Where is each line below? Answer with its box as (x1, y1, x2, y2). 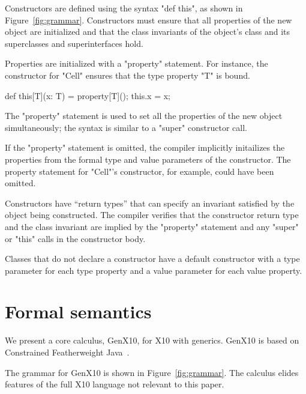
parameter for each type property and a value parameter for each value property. (5, 264, 302, 276)
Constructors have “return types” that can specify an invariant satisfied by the (5, 196, 295, 209)
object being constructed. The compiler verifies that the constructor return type (5, 208, 299, 221)
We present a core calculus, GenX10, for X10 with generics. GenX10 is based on (5, 334, 299, 347)
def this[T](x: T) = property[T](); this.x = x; (5, 89, 170, 102)
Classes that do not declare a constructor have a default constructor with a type (5, 252, 300, 265)
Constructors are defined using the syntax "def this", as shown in (5, 2, 243, 14)
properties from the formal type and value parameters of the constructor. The (5, 153, 291, 165)
